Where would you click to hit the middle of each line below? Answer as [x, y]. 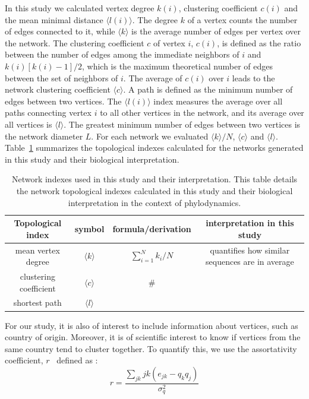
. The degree [155, 19]
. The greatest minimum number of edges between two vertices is [182, 124]
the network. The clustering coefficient [75, 42]
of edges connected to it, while [60, 31]
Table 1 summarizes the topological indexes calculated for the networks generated [154, 148]
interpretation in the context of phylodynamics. [154, 202]
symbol [89, 228]
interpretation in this [250, 223]
